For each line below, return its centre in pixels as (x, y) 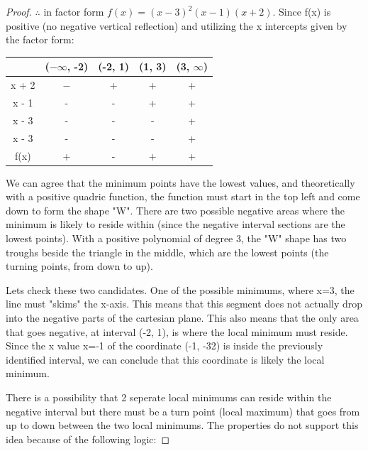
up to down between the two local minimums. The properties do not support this (182, 425)
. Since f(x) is (302, 11)
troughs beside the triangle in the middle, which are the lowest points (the (167, 252)
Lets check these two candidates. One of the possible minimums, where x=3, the (180, 289)
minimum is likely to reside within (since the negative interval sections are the (175, 224)
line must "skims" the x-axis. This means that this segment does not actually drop (184, 304)
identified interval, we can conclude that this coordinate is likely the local (165, 359)
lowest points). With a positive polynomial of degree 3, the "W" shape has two (176, 238)
